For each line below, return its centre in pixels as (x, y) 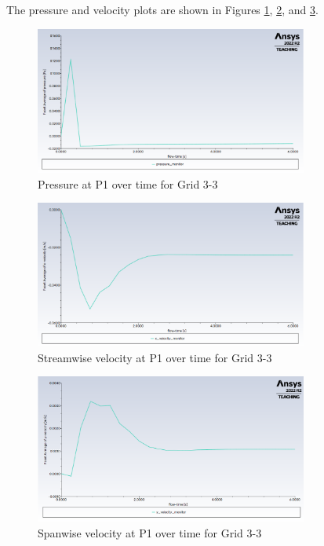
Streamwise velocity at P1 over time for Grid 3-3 (155, 357)
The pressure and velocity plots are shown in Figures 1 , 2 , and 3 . (162, 9)
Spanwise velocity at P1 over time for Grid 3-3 (150, 533)
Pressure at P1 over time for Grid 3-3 (128, 183)
